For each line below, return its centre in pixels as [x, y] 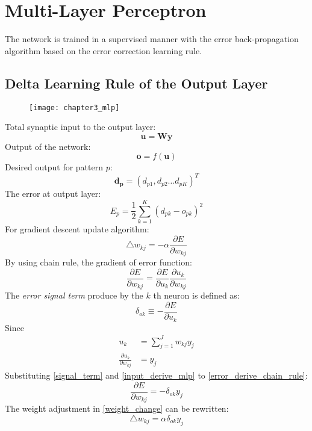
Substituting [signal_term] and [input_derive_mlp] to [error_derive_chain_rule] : [156, 375]
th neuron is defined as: [196, 295]
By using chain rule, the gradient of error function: [98, 262]
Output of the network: [48, 146]
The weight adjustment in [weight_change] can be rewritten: [117, 408]
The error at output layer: [53, 194]
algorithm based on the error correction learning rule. [104, 50]
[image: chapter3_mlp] [74, 107]
